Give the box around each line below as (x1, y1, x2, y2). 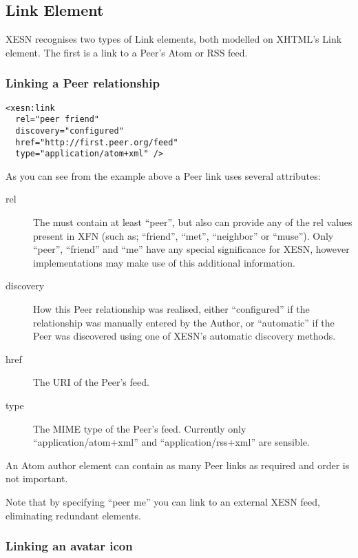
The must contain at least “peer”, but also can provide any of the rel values (33, 215, 352, 229)
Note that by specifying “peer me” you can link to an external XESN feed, (6, 494, 320, 508)
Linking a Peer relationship (6, 74, 160, 92)
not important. (6, 471, 68, 486)
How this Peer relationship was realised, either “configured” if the (33, 302, 310, 316)
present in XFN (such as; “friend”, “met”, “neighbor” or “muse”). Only (33, 228, 334, 242)
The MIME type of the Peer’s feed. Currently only (33, 421, 246, 435)
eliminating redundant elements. (6, 508, 141, 522)
